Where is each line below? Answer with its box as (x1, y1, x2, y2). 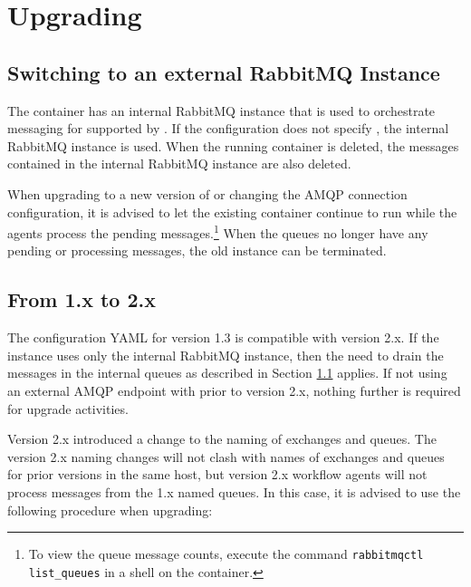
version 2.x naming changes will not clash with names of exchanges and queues (7, 447, 445, 466)
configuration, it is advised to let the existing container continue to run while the (7, 202, 457, 221)
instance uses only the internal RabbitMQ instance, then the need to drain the (7, 345, 444, 364)
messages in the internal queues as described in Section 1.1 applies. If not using (7, 363, 447, 382)
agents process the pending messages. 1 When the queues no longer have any (7, 221, 428, 242)
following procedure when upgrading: (7, 500, 213, 519)
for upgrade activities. (7, 399, 129, 418)
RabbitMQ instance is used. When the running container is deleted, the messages (7, 136, 459, 155)
